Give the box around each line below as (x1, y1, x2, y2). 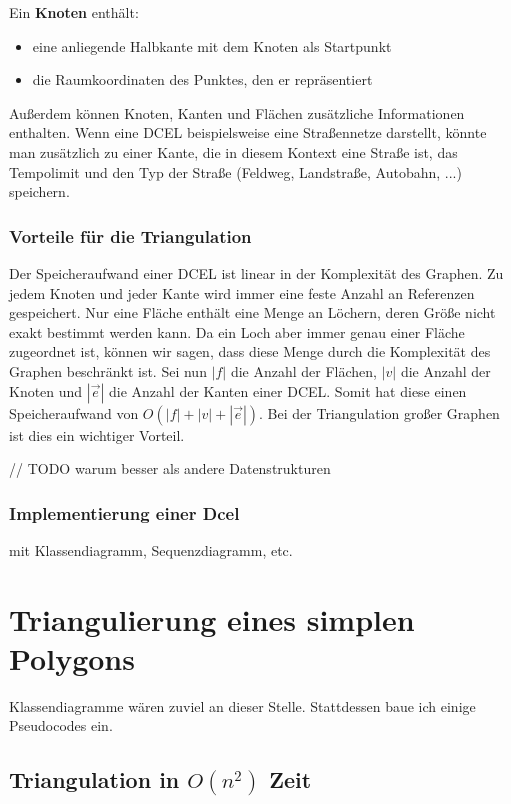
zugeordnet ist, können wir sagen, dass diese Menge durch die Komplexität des (9, 341, 491, 362)
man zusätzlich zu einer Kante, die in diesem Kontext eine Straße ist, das (9, 141, 458, 162)
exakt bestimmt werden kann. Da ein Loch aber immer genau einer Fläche (9, 321, 465, 342)
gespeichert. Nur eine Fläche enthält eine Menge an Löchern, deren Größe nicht (9, 302, 496, 323)
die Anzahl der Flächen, (230, 360, 377, 381)
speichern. (9, 181, 70, 202)
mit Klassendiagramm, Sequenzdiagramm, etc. (9, 539, 293, 560)
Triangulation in (9, 764, 180, 795)
